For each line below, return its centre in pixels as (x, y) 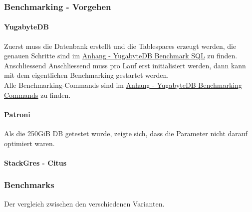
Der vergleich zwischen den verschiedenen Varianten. (84, 203)
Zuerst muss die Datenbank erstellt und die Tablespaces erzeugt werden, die (120, 46)
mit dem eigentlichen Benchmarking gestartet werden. (87, 75)
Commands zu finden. (37, 95)
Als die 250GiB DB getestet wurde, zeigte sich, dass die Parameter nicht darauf (126, 133)
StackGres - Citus (35, 162)
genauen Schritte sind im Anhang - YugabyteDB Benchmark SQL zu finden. (121, 56)
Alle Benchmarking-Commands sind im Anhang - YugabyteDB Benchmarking (123, 85)
